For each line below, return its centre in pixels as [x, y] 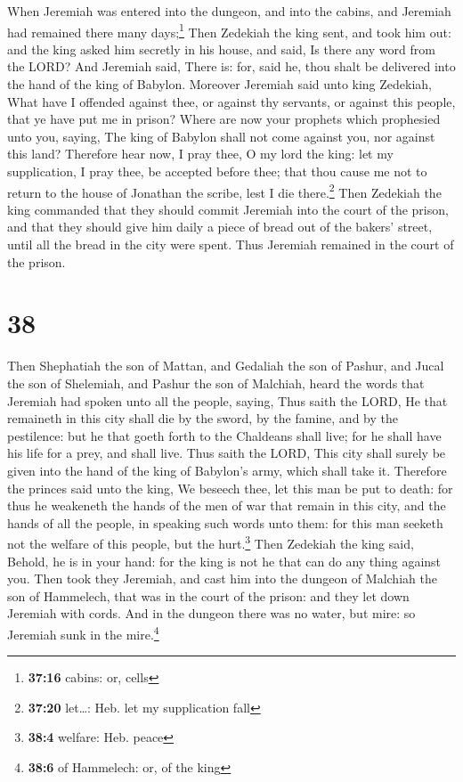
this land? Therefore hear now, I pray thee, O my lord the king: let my [200, 154]
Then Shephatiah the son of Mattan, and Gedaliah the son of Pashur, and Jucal [226, 366]
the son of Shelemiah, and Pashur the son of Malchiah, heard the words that [216, 383]
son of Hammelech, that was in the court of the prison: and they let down [208, 595]
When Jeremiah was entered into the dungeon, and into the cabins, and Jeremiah [229, 11]
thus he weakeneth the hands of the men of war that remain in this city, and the [227, 505]
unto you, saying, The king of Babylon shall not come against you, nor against [221, 136]
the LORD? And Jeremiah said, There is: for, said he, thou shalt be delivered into [231, 66]
